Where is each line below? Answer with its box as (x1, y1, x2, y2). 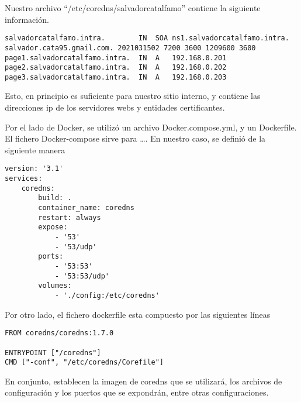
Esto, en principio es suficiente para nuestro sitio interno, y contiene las (5, 90, 261, 102)
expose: (38, 223, 68, 232)
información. (5, 13, 49, 25)
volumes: (38, 281, 72, 290)
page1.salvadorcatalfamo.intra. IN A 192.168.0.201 (5, 53, 227, 62)
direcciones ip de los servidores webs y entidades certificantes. (5, 101, 225, 114)
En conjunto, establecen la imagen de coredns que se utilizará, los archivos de (5, 374, 282, 387)
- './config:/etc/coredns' (54, 291, 160, 300)
